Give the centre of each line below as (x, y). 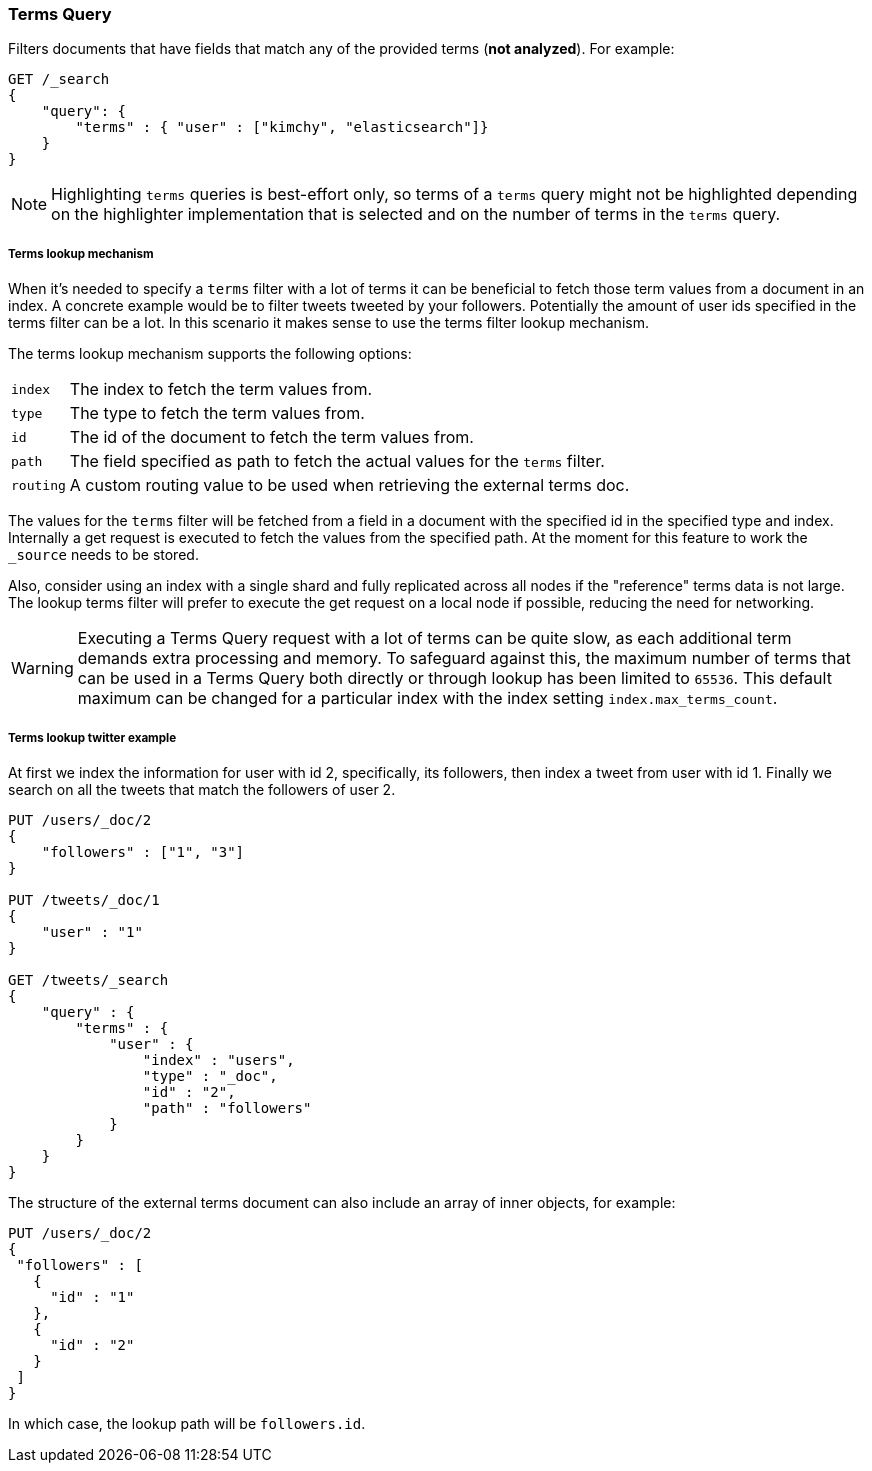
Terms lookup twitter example (92, 737)
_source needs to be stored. (103, 555)
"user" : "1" (92, 931)
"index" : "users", (218, 1059)
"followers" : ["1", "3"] (143, 851)
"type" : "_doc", (210, 1075)
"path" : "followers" (227, 1107)
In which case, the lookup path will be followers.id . (187, 1423)
